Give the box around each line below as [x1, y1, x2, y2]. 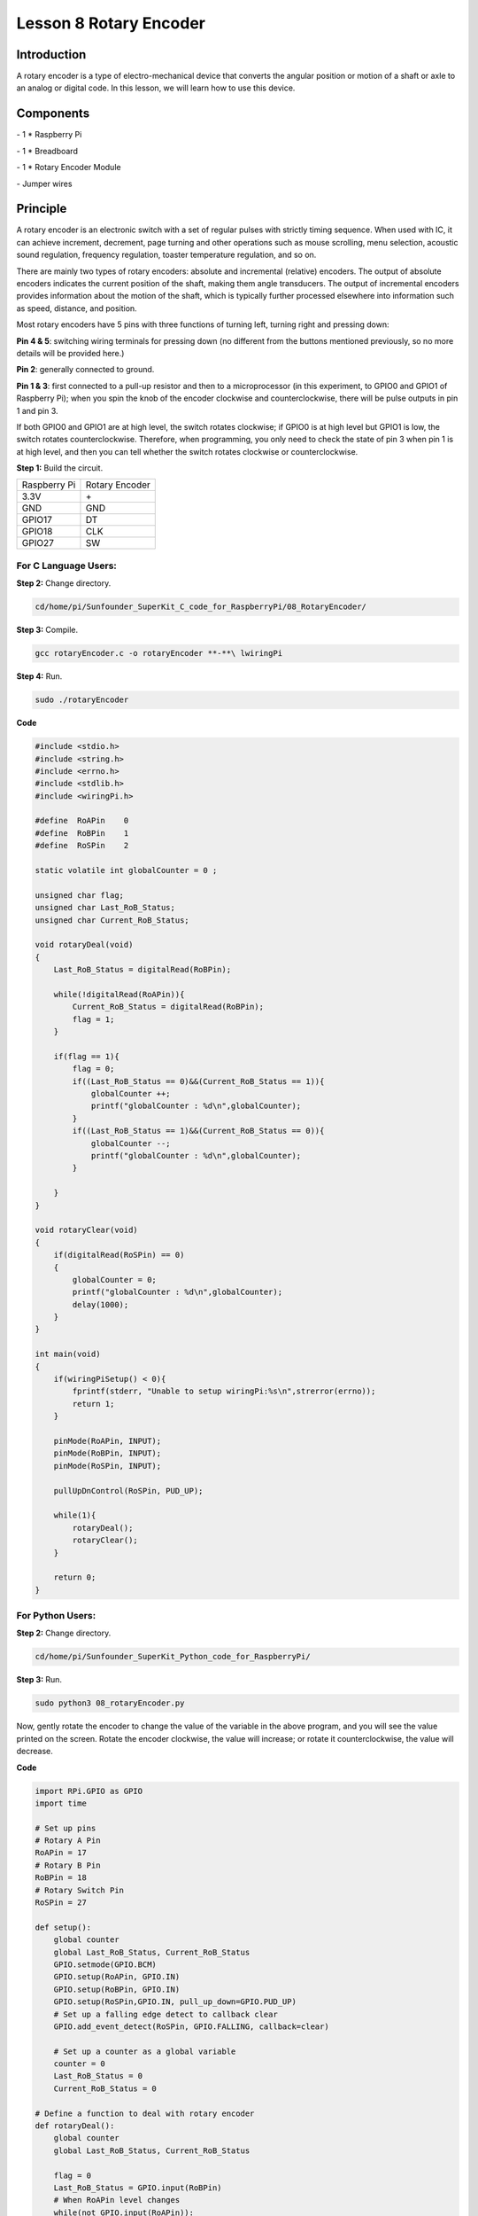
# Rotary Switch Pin [35, 1884, 124, 1895]
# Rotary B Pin [35, 1860, 101, 1870]
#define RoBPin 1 [35, 828, 129, 838]
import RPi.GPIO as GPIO [35, 1786, 143, 1796]
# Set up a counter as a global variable [53, 2046, 236, 2056]
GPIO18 [21, 526, 53, 538]
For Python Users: [16, 1610, 96, 1622]
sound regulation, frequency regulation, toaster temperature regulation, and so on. [16, 249, 317, 261]
